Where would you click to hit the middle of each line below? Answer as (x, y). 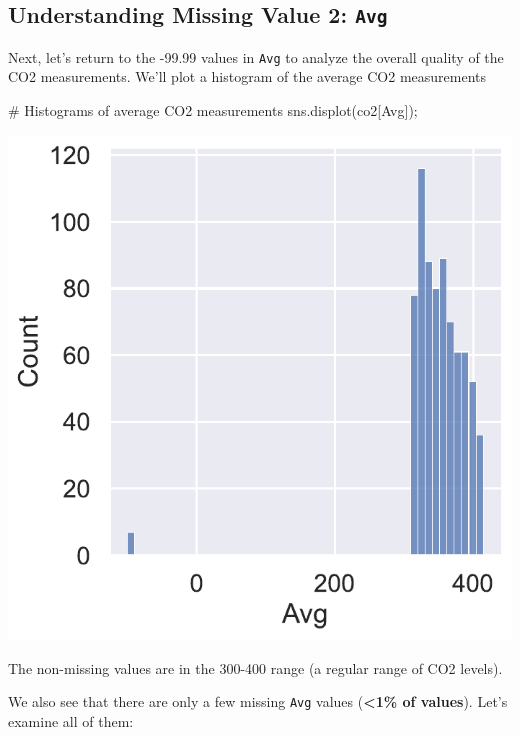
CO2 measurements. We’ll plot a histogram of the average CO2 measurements (247, 76)
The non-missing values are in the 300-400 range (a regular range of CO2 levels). (255, 667)
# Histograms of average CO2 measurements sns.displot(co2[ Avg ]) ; (213, 110)
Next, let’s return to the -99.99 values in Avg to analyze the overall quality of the (256, 56)
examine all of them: (71, 720)
